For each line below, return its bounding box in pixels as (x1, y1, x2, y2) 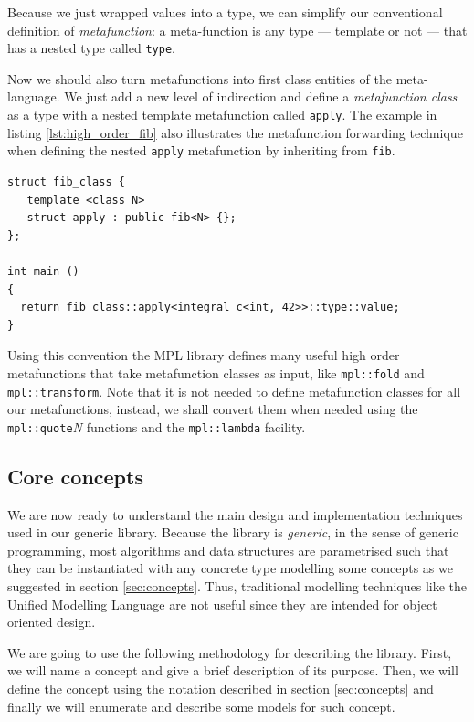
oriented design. (7, 612, 96, 632)
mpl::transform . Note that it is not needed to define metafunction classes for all (7, 381, 461, 400)
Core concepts (7, 462, 143, 490)
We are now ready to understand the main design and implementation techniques (7, 504, 463, 524)
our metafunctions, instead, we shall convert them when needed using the (7, 399, 418, 419)
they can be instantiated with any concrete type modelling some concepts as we (7, 558, 453, 578)
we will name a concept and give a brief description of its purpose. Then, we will (7, 661, 458, 680)
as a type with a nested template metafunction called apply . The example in (7, 105, 437, 124)
